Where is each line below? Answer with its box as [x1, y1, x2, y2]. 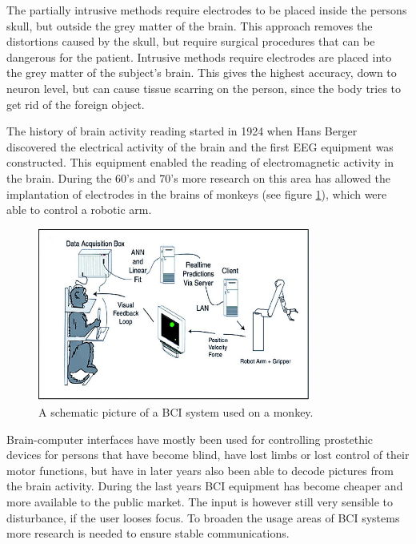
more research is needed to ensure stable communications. [6, 525, 290, 542]
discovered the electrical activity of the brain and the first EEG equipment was [6, 138, 394, 155]
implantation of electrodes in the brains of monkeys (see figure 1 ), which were [6, 185, 387, 202]
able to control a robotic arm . [6, 201, 152, 218]
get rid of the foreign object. [6, 95, 145, 112]
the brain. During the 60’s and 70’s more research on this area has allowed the [6, 169, 390, 186]
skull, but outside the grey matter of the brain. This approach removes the [6, 17, 373, 34]
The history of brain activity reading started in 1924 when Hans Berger [6, 123, 358, 139]
